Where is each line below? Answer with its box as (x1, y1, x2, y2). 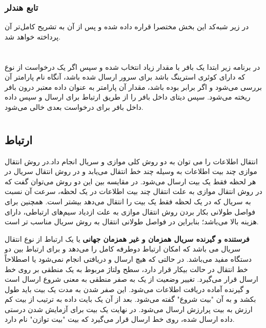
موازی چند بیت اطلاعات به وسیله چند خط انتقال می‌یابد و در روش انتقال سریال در (5, 166, 257, 177)
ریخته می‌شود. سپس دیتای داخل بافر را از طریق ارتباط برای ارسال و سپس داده (5, 91, 251, 102)
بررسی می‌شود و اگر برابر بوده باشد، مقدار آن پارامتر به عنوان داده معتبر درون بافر (5, 81, 262, 92)
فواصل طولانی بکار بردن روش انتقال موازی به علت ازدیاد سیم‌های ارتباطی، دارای (5, 206, 255, 217)
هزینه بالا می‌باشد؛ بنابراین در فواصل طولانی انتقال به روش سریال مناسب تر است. (5, 216, 259, 227)
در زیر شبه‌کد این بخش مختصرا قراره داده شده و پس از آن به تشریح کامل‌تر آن (5, 21, 249, 32)
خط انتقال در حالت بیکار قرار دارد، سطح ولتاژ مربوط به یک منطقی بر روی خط (5, 263, 248, 274)
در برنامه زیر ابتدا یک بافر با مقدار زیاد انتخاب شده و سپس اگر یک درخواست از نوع (5, 61, 260, 72)
